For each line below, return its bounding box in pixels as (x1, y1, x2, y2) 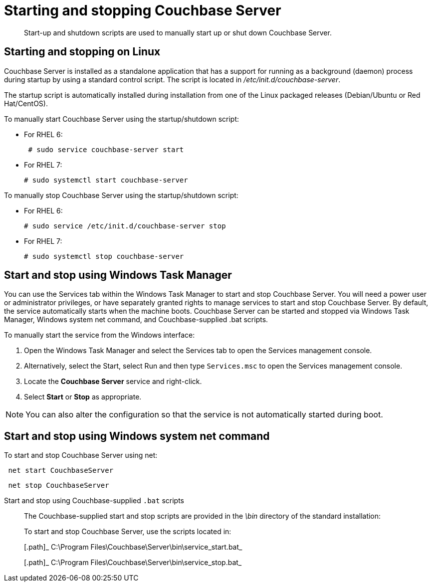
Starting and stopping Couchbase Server (4, 2, 281, 19)
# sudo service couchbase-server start (28, 145, 184, 154)
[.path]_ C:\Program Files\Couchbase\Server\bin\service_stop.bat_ (24, 558, 242, 567)
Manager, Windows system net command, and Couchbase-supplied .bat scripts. (4, 315, 268, 324)
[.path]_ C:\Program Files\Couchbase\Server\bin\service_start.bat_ (24, 543, 242, 552)
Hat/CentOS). (4, 99, 48, 108)
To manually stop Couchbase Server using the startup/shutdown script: (4, 191, 238, 199)
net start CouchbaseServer (8, 466, 114, 475)
